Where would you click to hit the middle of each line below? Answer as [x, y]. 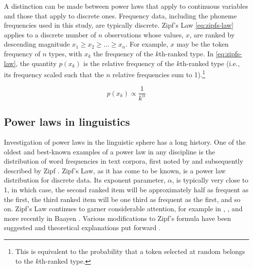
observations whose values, [144, 34]
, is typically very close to [210, 180]
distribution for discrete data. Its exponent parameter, [85, 180]
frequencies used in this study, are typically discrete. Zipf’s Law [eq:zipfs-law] [119, 25]
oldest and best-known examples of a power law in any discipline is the [110, 151]
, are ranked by [212, 34]
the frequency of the [123, 53]
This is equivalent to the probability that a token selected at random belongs [130, 251]
